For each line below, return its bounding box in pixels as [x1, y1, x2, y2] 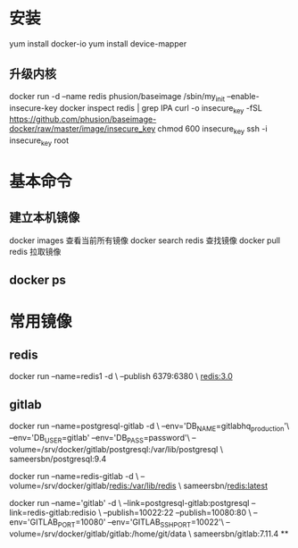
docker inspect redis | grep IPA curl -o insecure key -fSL [59, 102, 263, 115]
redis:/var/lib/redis [109, 480, 177, 491]
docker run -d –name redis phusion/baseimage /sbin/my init [9, 90, 226, 104]
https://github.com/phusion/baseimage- [9, 114, 157, 125]
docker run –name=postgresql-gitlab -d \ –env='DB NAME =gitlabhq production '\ [9, 421, 290, 434]
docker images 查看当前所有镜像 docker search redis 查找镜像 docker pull [9, 234, 281, 246]
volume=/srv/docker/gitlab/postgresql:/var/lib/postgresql [9, 443, 219, 454]
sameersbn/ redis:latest [183, 480, 268, 491]
